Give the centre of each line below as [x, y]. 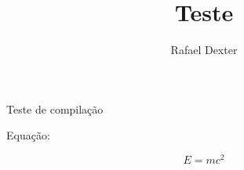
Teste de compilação [55, 109]
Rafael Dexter [204, 50]
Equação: [28, 135]
